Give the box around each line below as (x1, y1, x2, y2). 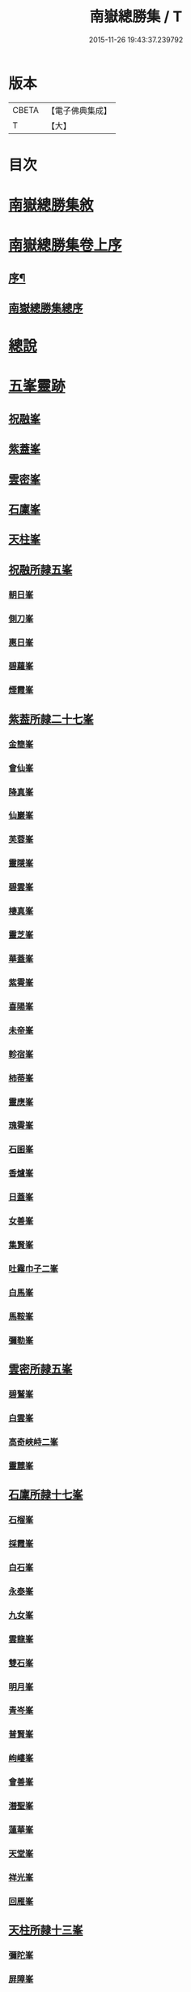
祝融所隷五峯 (8, 563, 73, 576)
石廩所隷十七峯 (8, 1488, 83, 1502)
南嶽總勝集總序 (8, 302, 83, 315)
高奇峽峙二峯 (8, 1436, 59, 1447)
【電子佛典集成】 (46, 105, 112, 116)
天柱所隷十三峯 (8, 1924, 83, 1938)
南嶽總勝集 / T (89, 7, 183, 26)
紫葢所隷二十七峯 (8, 712, 94, 726)
